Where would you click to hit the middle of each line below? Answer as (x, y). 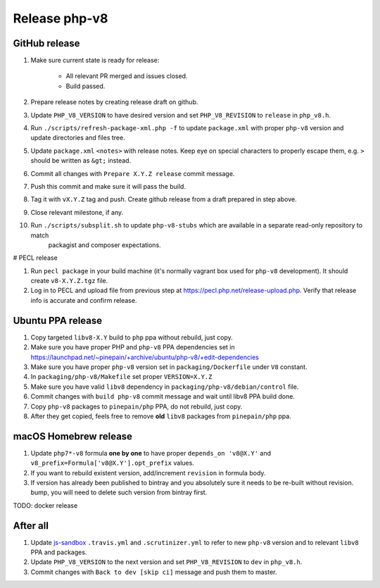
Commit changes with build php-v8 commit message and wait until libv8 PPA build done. (163, 396)
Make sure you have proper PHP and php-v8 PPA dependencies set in (133, 347)
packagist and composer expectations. (104, 245)
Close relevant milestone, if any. (77, 212)
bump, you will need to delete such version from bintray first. (119, 492)
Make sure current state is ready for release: (95, 61)
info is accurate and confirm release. (84, 300)
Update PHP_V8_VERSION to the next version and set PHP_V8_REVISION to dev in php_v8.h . (166, 562)
